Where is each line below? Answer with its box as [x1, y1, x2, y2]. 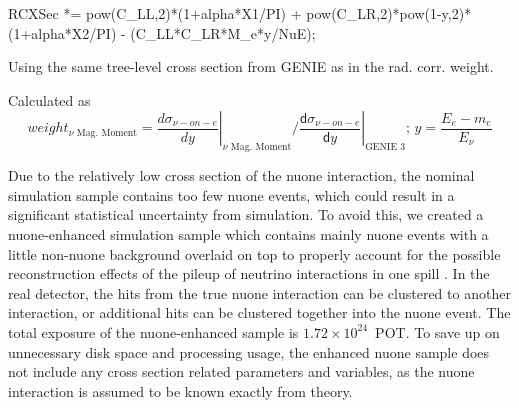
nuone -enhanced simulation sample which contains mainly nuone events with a [8, 223, 489, 244]
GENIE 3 [365, 142, 406, 153]
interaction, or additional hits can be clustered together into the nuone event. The [8, 302, 511, 323]
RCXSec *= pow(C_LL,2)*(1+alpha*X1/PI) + [8, 3, 302, 23]
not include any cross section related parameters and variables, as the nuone [8, 361, 475, 382]
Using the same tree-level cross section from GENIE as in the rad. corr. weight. [8, 56, 494, 77]
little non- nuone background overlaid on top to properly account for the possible [8, 243, 501, 264]
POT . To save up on [375, 321, 500, 342]
